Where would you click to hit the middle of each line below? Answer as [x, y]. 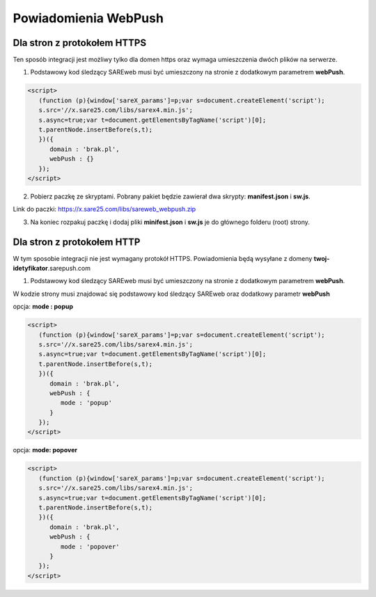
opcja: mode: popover [45, 450]
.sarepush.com [69, 269]
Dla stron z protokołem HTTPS [79, 43]
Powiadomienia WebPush [88, 18]
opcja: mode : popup [43, 307]
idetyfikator [31, 269]
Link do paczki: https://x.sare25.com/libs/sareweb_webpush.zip [104, 209]
